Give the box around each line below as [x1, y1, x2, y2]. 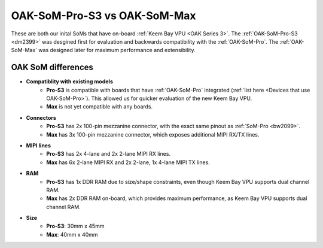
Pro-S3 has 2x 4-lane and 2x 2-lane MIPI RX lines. [46, 150, 170, 158]
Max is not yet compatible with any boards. [46, 103, 153, 110]
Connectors [26, 114, 57, 121]
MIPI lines [26, 141, 51, 149]
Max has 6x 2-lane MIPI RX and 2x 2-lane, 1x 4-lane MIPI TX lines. [46, 159, 211, 166]
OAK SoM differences [11, 62, 94, 72]
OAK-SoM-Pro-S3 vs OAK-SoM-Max [11, 9, 196, 22]
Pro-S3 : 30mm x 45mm [46, 222, 105, 230]
